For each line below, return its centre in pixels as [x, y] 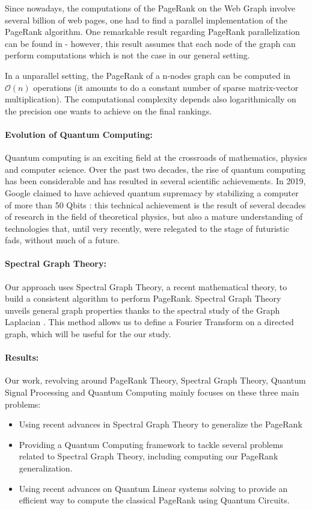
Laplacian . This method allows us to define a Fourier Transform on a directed [149, 322]
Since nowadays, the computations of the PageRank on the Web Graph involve [150, 8]
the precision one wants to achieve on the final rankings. [109, 110]
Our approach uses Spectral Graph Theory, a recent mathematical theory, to [146, 286]
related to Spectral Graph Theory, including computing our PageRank [148, 456]
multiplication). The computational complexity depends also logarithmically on [151, 99]
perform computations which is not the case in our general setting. [127, 55]
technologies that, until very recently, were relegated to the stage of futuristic [147, 228]
